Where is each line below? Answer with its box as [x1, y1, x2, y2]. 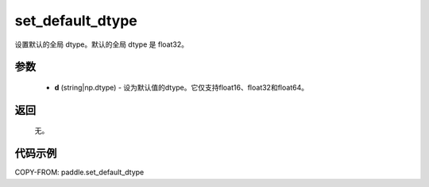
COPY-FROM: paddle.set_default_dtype [14, 167, 145, 177]
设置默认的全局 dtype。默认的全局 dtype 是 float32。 [14, 40, 188, 49]
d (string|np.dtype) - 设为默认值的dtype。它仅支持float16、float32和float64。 [54, 82, 309, 92]
